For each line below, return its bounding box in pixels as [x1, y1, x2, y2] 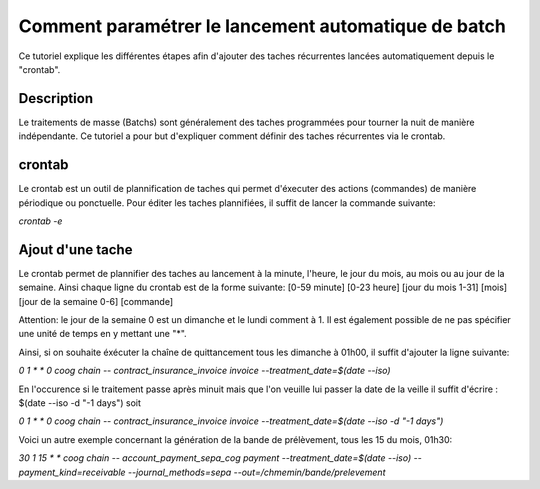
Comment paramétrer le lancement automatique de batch [18, 15, 507, 37]
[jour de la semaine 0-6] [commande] [18, 295, 174, 307]
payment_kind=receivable [18, 466, 126, 478]
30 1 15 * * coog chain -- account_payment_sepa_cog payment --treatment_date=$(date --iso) [18, 452, 412, 464]
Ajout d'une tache [18, 241, 133, 258]
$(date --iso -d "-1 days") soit [18, 396, 142, 409]
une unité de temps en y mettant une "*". [18, 328, 187, 340]
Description [18, 90, 94, 107]
